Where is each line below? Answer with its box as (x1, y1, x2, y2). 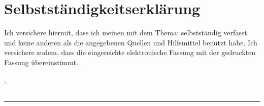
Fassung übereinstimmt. (4, 57, 78, 67)
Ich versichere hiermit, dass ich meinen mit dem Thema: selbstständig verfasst (4, 27, 247, 38)
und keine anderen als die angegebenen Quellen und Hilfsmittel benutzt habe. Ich (4, 37, 257, 47)
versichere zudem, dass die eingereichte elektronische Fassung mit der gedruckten (4, 47, 256, 58)
